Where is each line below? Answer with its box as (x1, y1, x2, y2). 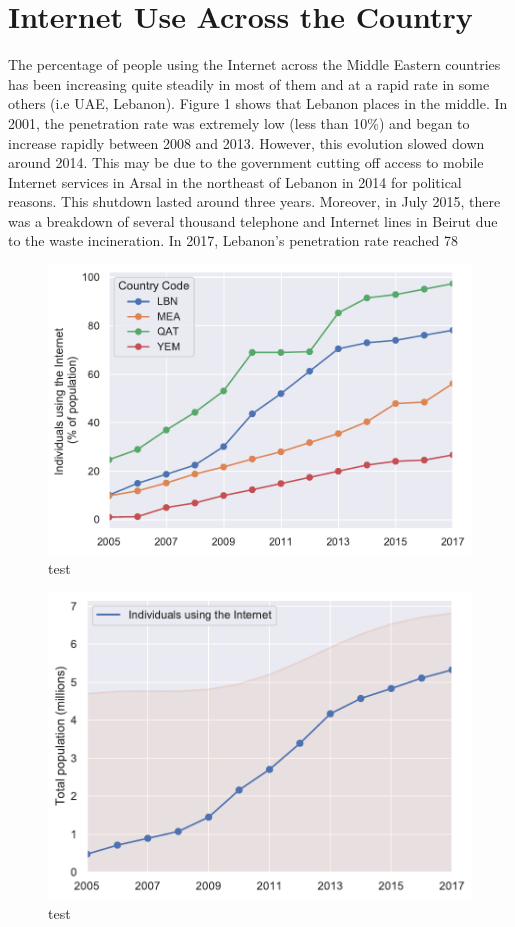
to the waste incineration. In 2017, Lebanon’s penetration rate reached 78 (8, 230, 459, 251)
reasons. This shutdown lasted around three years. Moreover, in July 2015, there (8, 191, 501, 212)
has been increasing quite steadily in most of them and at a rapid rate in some (8, 73, 490, 94)
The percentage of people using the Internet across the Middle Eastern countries (8, 54, 501, 75)
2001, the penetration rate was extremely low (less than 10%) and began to (8, 112, 470, 133)
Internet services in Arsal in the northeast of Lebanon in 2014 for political (8, 171, 462, 192)
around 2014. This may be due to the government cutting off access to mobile (8, 152, 484, 173)
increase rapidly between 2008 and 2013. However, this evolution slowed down (8, 132, 485, 153)
